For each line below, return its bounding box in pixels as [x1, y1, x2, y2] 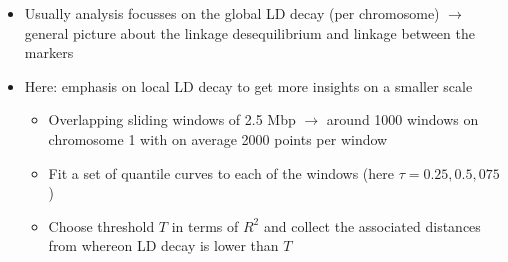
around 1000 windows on [326, 109, 479, 130]
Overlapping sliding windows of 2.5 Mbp [48, 109, 296, 130]
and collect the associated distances [263, 215, 481, 236]
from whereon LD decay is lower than [48, 235, 279, 256]
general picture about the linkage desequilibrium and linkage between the [24, 22, 475, 43]
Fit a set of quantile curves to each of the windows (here [48, 162, 395, 183]
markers [24, 42, 74, 63]
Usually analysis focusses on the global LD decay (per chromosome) [24, 3, 440, 23]
